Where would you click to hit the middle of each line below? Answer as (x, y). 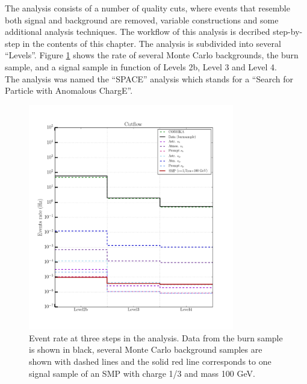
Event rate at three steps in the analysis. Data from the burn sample (156, 337)
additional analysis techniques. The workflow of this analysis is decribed (138, 32)
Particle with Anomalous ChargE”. (69, 90)
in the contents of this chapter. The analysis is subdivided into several (152, 43)
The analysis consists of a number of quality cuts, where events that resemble (147, 8)
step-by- (288, 32)
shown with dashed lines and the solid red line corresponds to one (150, 361)
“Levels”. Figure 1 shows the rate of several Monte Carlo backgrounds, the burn (152, 55)
